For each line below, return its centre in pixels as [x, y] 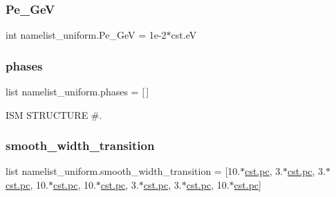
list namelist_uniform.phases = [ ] [77, 92]
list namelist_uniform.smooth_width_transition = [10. [123, 171]
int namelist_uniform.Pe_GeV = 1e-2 [86, 35]
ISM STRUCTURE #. [54, 114]
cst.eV [184, 35]
